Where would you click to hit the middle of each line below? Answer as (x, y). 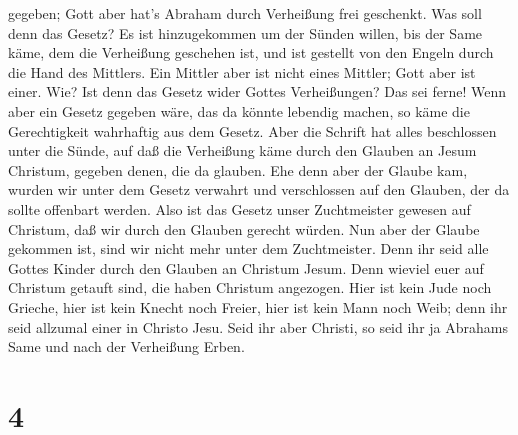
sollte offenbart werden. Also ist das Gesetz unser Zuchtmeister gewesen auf (239, 208)
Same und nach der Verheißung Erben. (126, 346)
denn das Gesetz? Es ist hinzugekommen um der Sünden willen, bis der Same (245, 32)
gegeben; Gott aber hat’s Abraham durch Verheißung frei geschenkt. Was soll (245, 13)
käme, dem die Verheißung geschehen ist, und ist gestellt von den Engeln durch (251, 52)
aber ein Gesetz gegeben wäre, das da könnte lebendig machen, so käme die (239, 110)
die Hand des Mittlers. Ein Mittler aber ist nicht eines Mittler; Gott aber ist (242, 71)
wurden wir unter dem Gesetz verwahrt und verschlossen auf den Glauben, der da (259, 189)
